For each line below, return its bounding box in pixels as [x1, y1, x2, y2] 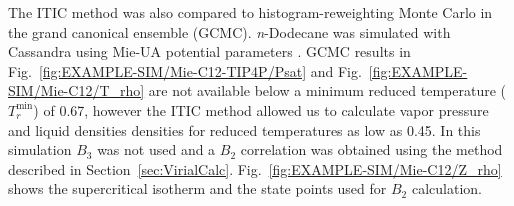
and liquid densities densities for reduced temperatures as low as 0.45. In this [8, 119, 481, 140]
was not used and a [97, 139, 216, 160]
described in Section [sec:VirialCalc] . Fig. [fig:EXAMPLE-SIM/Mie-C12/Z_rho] [8, 158, 502, 179]
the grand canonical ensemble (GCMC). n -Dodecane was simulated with [8, 21, 451, 42]
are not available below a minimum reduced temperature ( [148, 80, 506, 101]
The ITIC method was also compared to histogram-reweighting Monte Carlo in [8, 2, 493, 22]
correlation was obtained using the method [240, 139, 503, 160]
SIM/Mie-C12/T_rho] [8, 80, 145, 101]
